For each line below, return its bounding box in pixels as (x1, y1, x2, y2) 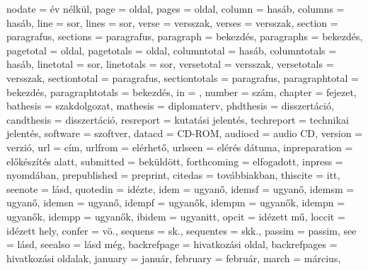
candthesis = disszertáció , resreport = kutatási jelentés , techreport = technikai (6, 112, 349, 127)
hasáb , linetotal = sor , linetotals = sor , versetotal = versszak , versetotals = (6, 57, 334, 71)
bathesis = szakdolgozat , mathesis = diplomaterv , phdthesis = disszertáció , (6, 98, 334, 113)
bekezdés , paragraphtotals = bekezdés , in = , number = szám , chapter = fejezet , (6, 84, 357, 99)
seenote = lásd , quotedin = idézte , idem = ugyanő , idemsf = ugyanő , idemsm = (6, 181, 355, 196)
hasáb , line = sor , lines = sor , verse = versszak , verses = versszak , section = (6, 15, 338, 30)
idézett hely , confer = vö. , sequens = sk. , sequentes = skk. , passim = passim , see (6, 223, 357, 237)
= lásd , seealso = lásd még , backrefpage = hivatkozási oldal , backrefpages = (6, 237, 338, 252)
